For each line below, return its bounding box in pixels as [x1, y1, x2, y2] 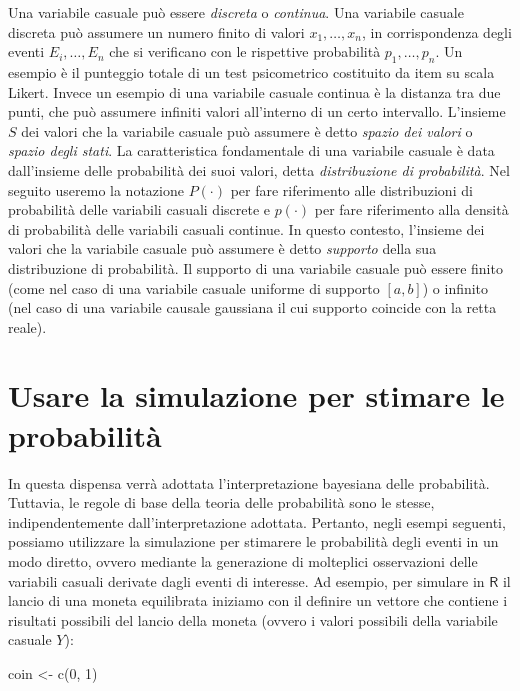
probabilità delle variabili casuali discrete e [8, 199, 271, 220]
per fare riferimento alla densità [314, 199, 509, 220]
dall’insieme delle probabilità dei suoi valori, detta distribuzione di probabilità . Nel [8, 159, 510, 180]
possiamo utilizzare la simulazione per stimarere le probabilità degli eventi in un [8, 531, 499, 552]
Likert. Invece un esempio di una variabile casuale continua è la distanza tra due [8, 81, 501, 102]
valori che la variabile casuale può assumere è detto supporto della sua [8, 238, 437, 259]
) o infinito [422, 277, 489, 298]
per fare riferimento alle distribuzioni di [230, 179, 473, 200]
